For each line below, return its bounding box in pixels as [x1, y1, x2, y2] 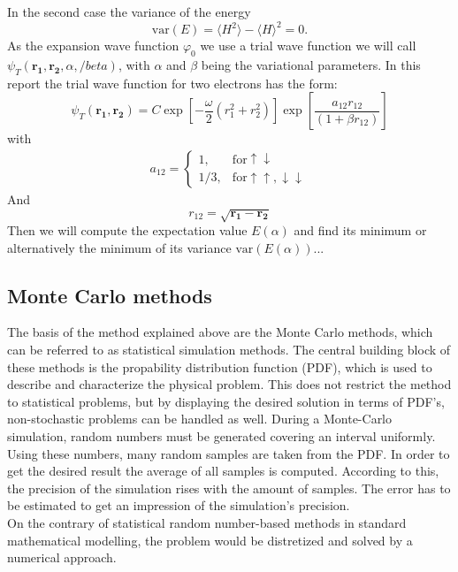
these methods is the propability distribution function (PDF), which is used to [7, 357, 432, 376]
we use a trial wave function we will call [200, 36, 416, 55]
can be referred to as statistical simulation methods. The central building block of [7, 340, 451, 359]
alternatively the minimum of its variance [7, 238, 232, 256]
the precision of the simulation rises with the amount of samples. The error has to [7, 478, 451, 497]
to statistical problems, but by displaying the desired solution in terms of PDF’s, [7, 392, 445, 410]
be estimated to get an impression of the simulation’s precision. [7, 496, 350, 515]
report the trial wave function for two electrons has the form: [7, 73, 338, 92]
